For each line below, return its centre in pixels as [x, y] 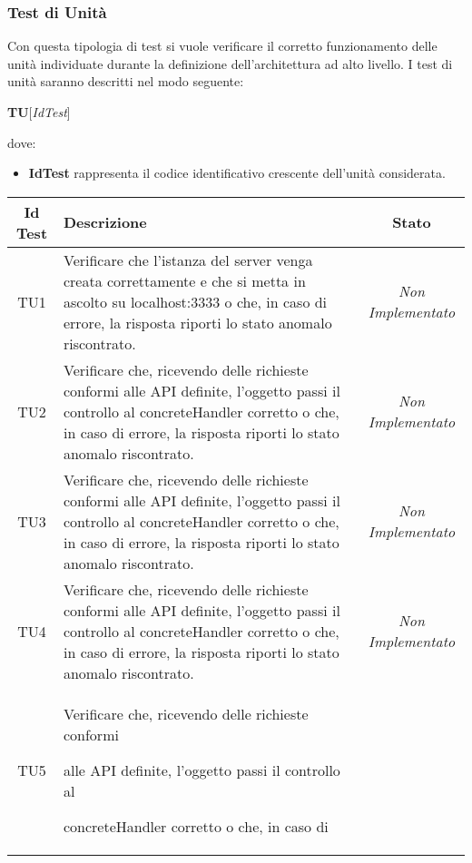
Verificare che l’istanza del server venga [188, 260]
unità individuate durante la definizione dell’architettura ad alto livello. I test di [230, 63]
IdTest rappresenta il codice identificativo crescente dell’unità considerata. [237, 173]
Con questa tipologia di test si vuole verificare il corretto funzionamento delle [222, 46]
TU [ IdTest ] [39, 112]
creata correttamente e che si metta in [184, 280]
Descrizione [105, 222]
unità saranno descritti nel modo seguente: [126, 81]
